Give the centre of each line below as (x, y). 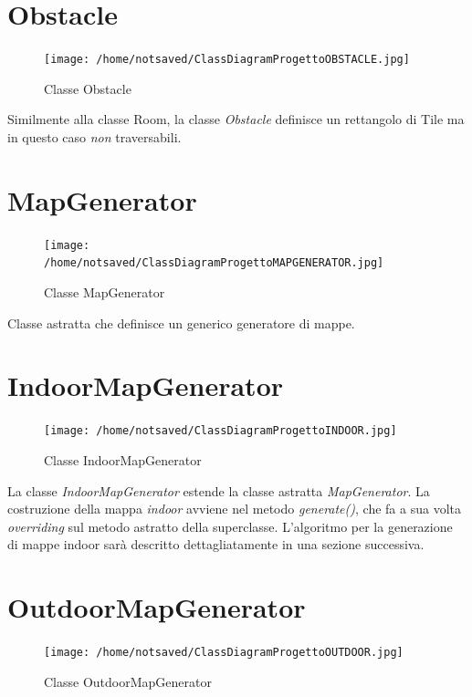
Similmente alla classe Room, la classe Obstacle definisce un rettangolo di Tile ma (236, 119)
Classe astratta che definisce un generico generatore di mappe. (181, 322)
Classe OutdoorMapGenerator (128, 681)
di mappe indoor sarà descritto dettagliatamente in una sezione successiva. (216, 544)
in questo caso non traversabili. (94, 136)
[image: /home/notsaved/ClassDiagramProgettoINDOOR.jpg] (220, 431)
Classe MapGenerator (105, 292)
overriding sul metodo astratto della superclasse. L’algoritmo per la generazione (230, 526)
